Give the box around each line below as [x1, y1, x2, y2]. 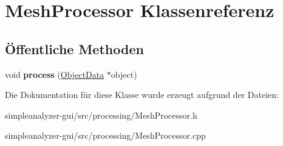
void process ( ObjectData [5, 68, 104, 80]
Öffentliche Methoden [5, 39, 144, 58]
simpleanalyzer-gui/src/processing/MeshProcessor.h [5, 108, 197, 121]
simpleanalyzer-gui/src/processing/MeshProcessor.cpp [5, 129, 206, 142]
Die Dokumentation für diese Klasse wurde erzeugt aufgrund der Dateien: [5, 88, 279, 101]
